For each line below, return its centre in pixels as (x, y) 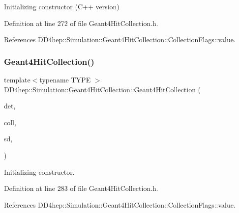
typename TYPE (65, 80)
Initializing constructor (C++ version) (62, 6)
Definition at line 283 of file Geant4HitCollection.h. (81, 188)
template (17, 80)
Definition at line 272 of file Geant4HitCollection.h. (81, 23)
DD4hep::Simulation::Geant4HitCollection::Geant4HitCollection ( (103, 89)
